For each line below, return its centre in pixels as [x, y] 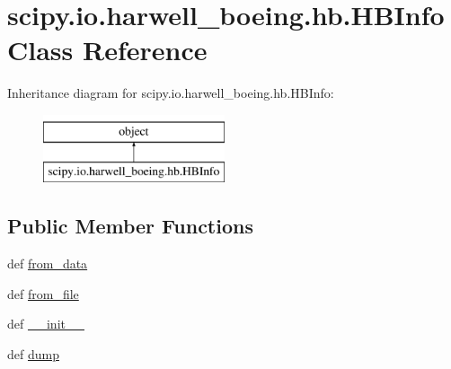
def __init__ [46, 324]
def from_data [48, 264]
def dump [33, 354]
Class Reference [107, 50]
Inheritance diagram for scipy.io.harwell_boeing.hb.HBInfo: [171, 93]
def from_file [43, 293]
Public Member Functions [130, 226]
